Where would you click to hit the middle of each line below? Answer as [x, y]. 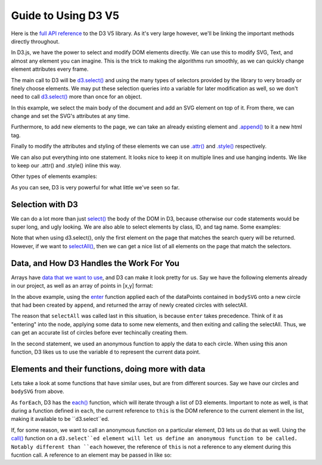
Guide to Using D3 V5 [65, 15]
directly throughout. [35, 41]
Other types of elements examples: [54, 176]
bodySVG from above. [38, 391]
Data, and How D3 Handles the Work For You [95, 263]
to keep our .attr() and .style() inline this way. [66, 166]
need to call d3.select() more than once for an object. [77, 97]
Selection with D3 [45, 205]
